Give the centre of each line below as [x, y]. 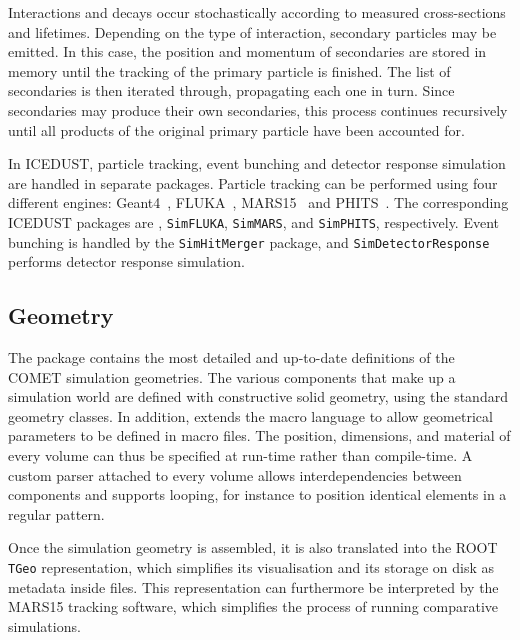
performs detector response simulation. [126, 261]
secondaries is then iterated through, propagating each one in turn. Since [231, 90]
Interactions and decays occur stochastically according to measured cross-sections [257, 12]
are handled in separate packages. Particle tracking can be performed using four [253, 182]
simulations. [44, 625]
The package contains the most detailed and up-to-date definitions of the [231, 357]
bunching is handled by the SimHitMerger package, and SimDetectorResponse [249, 241]
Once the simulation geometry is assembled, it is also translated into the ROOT [253, 547]
